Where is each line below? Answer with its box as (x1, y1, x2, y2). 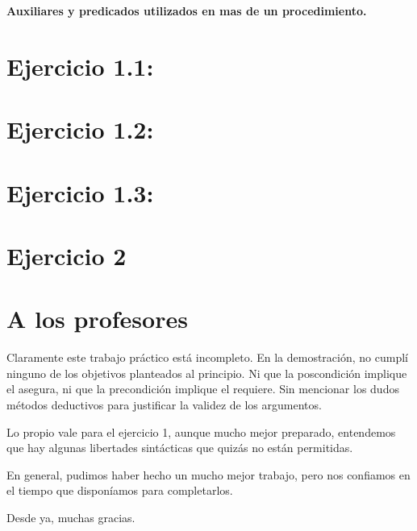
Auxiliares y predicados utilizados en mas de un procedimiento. (6, 2, 367, 19)
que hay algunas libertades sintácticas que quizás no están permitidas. (6, 439, 353, 456)
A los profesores (6, 302, 188, 335)
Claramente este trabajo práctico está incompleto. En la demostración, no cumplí (6, 349, 408, 366)
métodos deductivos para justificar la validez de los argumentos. (6, 396, 322, 413)
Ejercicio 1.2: (6, 113, 154, 146)
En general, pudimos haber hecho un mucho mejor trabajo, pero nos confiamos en (6, 466, 411, 483)
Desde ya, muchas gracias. (6, 508, 136, 525)
